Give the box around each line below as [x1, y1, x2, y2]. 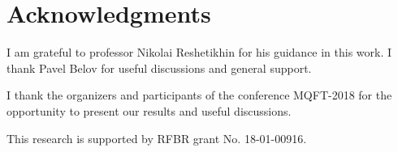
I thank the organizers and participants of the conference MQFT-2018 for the [6, 87, 392, 103]
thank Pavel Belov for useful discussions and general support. [6, 59, 312, 76]
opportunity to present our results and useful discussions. [6, 102, 292, 119]
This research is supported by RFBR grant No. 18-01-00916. [6, 129, 307, 146]
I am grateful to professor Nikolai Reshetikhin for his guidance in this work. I [6, 44, 392, 61]
